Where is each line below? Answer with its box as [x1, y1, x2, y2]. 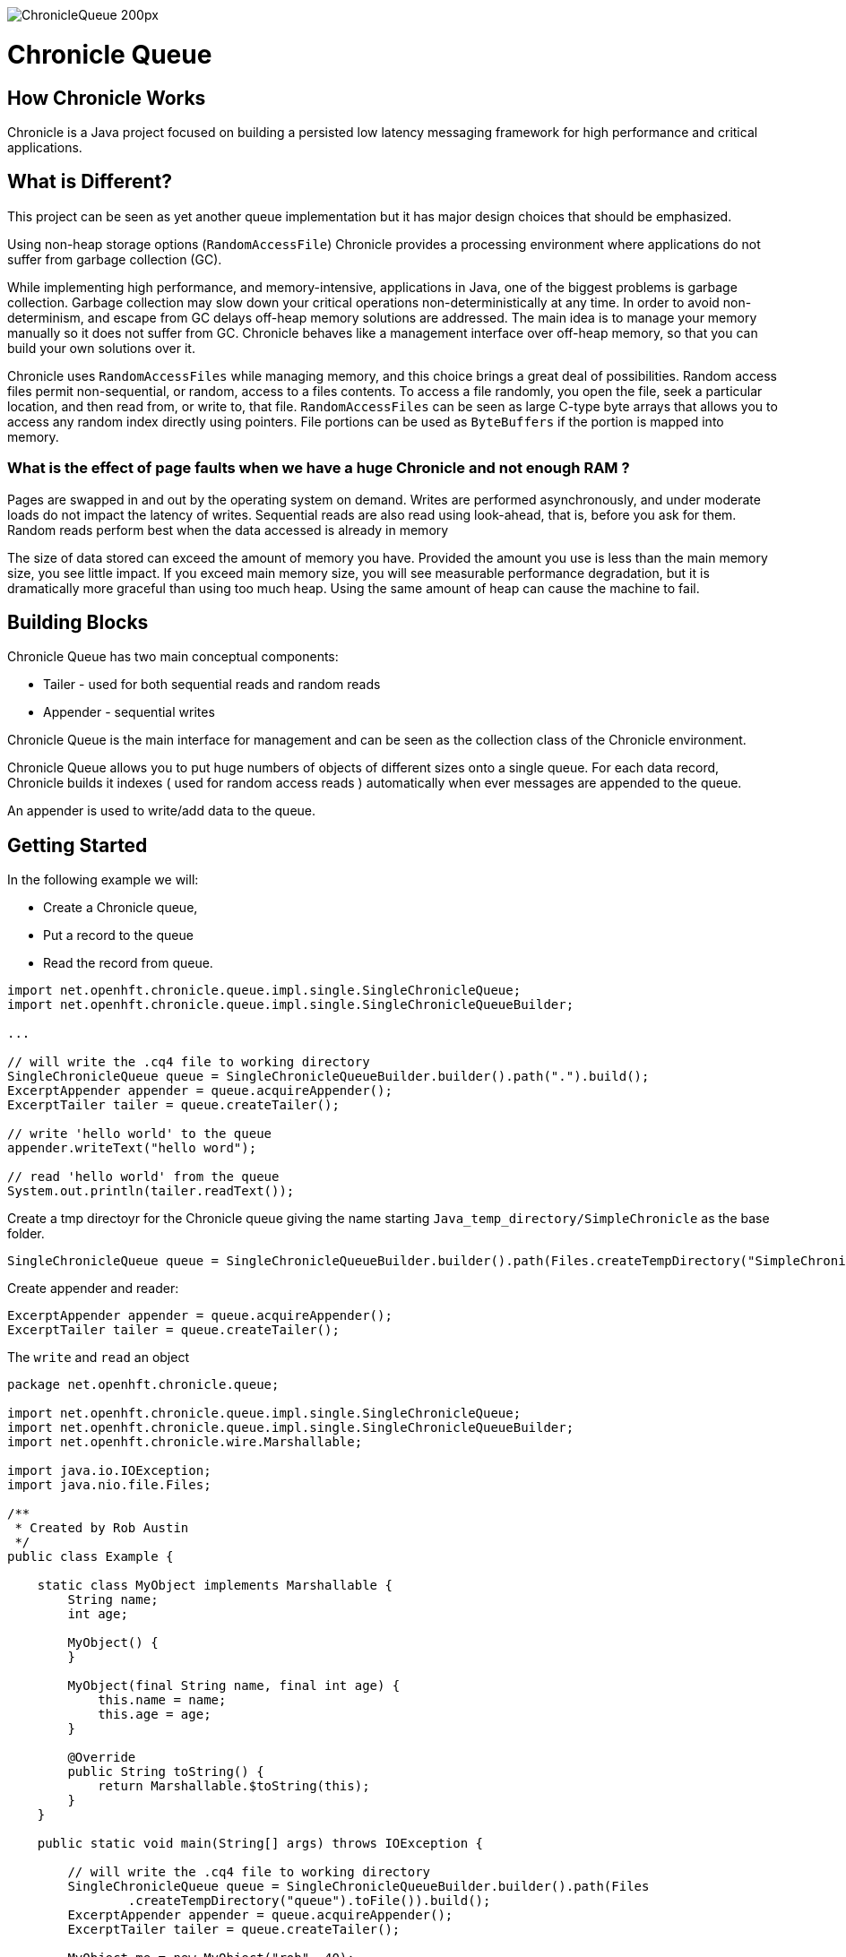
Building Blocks [7, 610, 149, 634]
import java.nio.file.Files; [7, 1478, 211, 1493]
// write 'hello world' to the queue [7, 1126, 272, 1142]
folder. [7, 1226, 45, 1242]
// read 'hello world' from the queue [7, 1169, 280, 1185]
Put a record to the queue [43, 927, 194, 944]
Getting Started [7, 833, 148, 857]
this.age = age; [98, 1707, 211, 1722]
